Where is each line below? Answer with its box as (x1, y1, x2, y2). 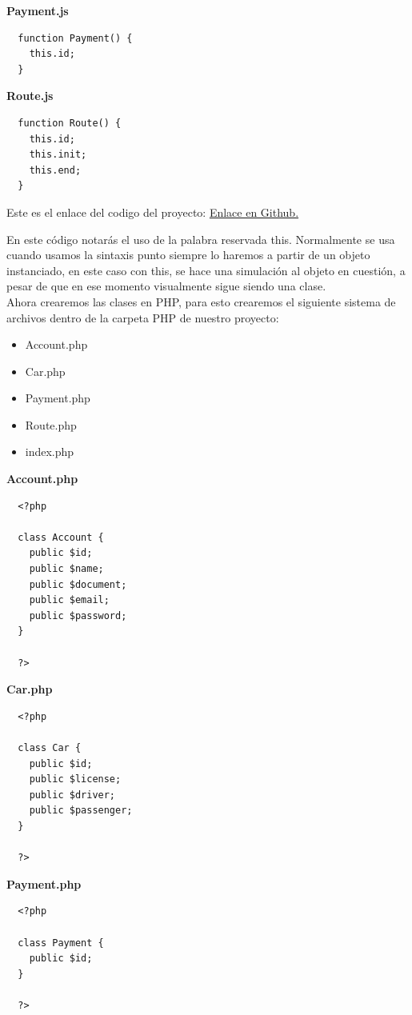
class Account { (18, 531, 104, 543)
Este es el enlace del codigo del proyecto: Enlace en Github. (6, 203, 299, 220)
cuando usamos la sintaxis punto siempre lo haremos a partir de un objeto (6, 246, 370, 263)
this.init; (29, 149, 87, 161)
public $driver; (29, 789, 116, 801)
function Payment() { (18, 32, 133, 44)
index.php (25, 443, 74, 460)
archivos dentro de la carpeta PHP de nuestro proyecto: (6, 309, 279, 326)
